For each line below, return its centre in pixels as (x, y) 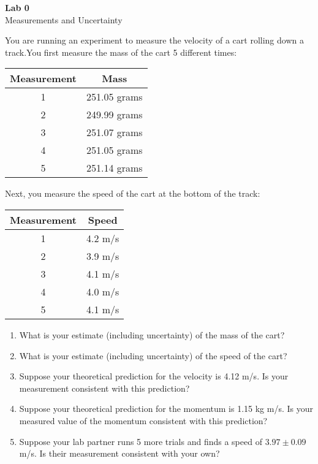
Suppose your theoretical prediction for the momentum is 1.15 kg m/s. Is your (166, 409)
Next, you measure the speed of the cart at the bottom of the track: (133, 193)
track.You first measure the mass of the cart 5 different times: (121, 52)
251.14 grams (114, 168)
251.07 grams (114, 132)
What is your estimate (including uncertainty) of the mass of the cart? (152, 334)
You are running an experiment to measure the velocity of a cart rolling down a (154, 40)
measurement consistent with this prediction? (104, 388)
